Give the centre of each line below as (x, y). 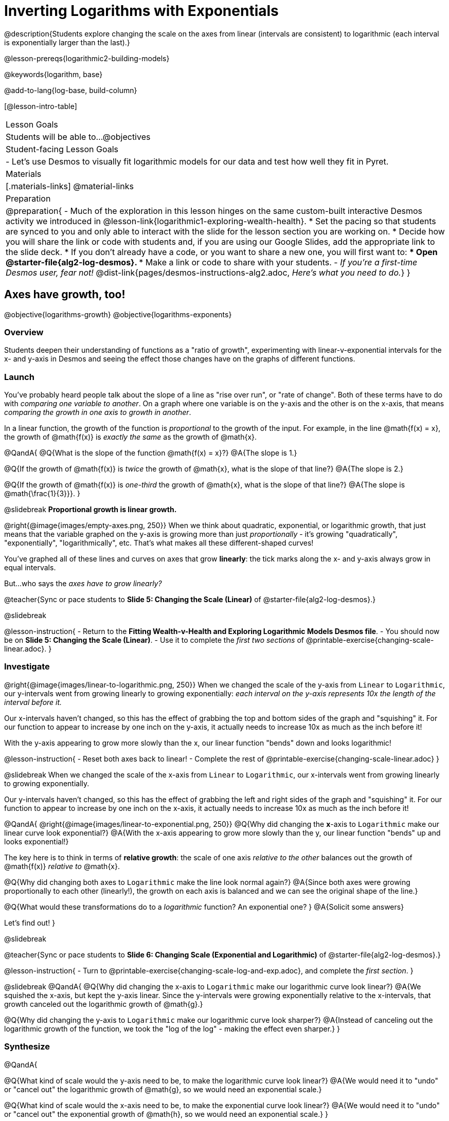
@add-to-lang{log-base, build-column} (71, 90)
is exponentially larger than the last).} (67, 42)
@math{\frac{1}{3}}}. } (42, 494)
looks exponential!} (37, 841)
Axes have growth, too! (65, 295)
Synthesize (27, 1047)
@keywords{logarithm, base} (53, 74)
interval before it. (33, 702)
